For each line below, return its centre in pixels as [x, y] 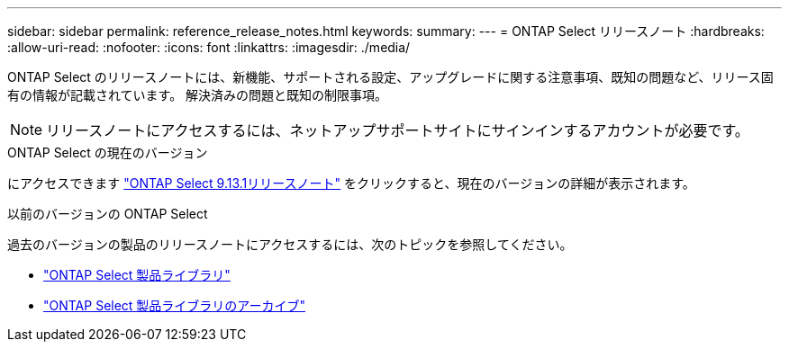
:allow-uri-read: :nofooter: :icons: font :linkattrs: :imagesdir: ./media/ [209, 47]
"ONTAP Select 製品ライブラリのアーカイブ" [175, 305]
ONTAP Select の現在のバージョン [108, 152]
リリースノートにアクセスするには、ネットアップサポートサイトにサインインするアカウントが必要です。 [398, 130]
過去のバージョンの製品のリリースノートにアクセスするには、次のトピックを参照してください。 [290, 244]
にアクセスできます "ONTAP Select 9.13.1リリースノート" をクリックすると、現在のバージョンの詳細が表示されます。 [351, 183]
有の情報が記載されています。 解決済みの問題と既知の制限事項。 [198, 95]
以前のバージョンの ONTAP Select [108, 214]
